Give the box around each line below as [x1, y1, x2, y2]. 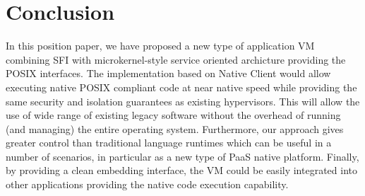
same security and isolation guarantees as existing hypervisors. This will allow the [6, 93, 360, 108]
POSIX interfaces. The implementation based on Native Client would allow [6, 66, 331, 81]
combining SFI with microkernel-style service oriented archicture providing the [6, 52, 346, 67]
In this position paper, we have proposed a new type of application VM [6, 38, 315, 53]
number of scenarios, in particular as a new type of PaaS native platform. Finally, [6, 149, 359, 163]
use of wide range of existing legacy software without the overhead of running [6, 108, 341, 122]
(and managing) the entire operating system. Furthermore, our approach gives [6, 121, 344, 136]
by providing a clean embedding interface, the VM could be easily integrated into [6, 163, 357, 178]
